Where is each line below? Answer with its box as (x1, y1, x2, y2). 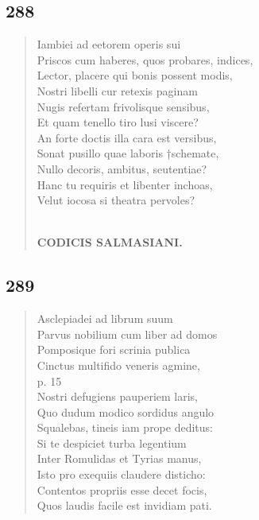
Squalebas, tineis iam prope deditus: (37, 419, 213, 436)
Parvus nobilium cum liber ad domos (37, 325, 218, 342)
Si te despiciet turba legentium (37, 434, 187, 451)
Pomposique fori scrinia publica (37, 341, 191, 358)
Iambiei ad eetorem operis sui (37, 36, 181, 52)
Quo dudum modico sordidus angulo (37, 403, 215, 420)
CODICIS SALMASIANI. (37, 234, 183, 250)
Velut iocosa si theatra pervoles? (37, 192, 195, 208)
